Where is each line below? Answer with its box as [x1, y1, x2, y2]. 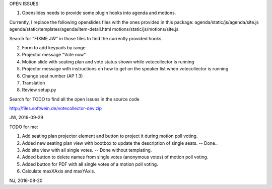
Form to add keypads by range [22, 44, 86, 50]
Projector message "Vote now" [22, 52, 86, 58]
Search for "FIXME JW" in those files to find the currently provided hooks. [9, 35, 163, 41]
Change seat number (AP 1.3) [22, 73, 83, 79]
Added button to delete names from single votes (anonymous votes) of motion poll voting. [22, 154, 209, 160]
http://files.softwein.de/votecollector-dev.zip [9, 106, 102, 112]
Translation [22, 79, 45, 85]
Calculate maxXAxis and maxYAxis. [22, 168, 95, 174]
